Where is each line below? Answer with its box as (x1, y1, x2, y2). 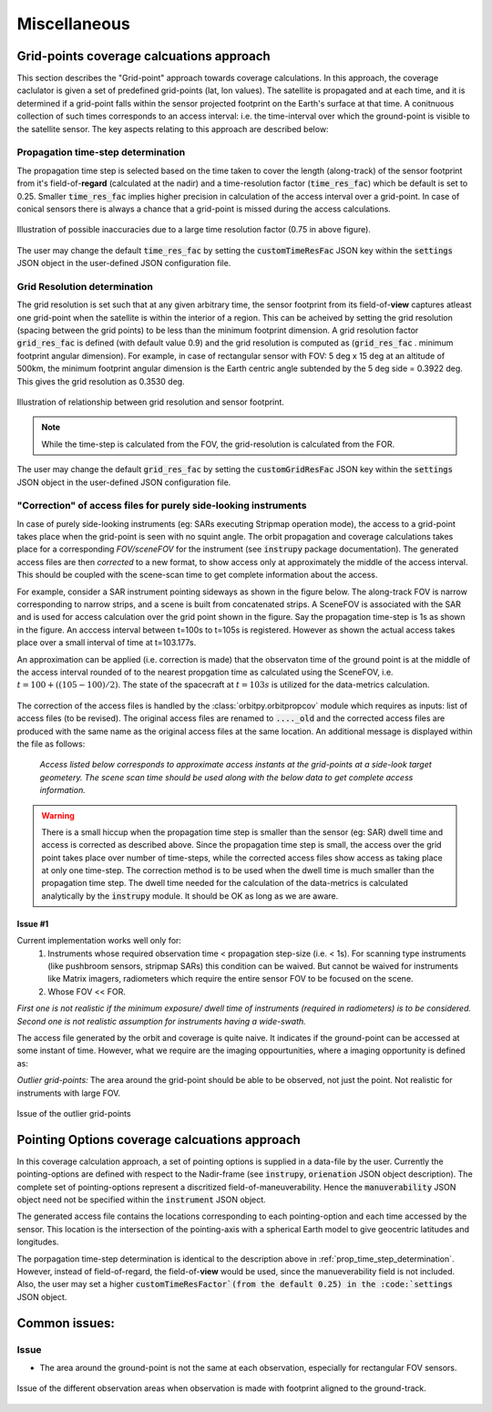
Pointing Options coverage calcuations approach (16, 1131, 301, 1148)
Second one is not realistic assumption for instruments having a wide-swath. (16, 1015, 307, 1026)
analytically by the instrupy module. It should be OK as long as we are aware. (41, 890, 339, 902)
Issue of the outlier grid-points (16, 1108, 131, 1118)
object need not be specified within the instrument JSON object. (16, 1194, 266, 1205)
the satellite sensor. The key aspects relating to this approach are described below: (16, 123, 329, 134)
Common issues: (16, 1315, 116, 1331)
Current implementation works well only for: (16, 935, 182, 946)
